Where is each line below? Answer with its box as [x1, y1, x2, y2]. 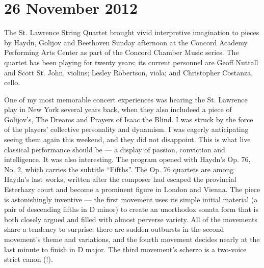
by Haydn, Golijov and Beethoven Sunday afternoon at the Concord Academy [4, 37, 248, 47]
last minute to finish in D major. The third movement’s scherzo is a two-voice [4, 244, 247, 254]
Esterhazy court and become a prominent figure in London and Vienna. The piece [4, 184, 260, 195]
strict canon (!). [4, 254, 53, 264]
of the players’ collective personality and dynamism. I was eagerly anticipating [4, 124, 249, 135]
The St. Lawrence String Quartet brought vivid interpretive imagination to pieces [4, 27, 259, 38]
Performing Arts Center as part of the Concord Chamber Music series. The [4, 47, 239, 58]
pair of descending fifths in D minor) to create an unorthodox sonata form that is [4, 204, 258, 215]
